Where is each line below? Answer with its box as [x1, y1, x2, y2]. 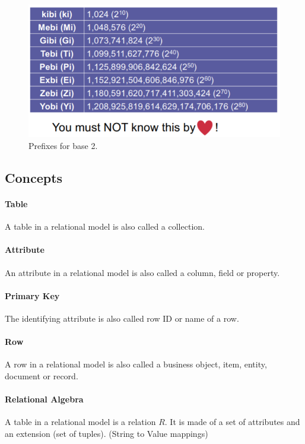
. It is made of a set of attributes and [164, 416, 300, 428]
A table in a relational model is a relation [5, 416, 156, 428]
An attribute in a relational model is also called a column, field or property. [5, 266, 280, 278]
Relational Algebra [5, 393, 84, 405]
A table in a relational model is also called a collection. [5, 220, 205, 233]
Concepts [5, 169, 63, 187]
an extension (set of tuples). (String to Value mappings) [5, 427, 208, 439]
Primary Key [5, 289, 60, 302]
